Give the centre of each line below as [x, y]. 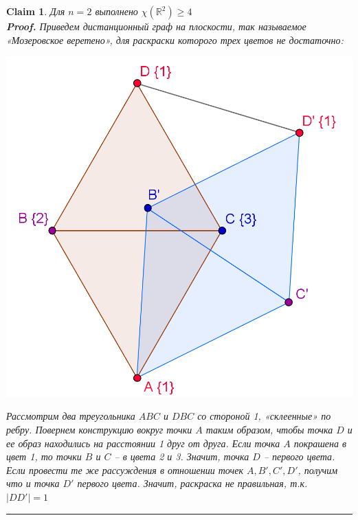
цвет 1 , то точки [44, 456]
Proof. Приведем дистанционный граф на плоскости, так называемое [156, 26]
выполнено [116, 11]
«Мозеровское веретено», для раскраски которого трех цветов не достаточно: [175, 39]
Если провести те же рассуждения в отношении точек [125, 470]
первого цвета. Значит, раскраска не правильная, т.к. [192, 483]
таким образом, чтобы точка [269, 429]
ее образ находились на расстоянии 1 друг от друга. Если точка [143, 443]
